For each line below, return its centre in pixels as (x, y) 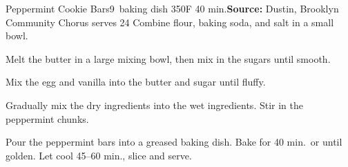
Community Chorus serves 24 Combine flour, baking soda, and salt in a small (170, 22)
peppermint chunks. (47, 118)
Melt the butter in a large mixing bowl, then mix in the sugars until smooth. (168, 58)
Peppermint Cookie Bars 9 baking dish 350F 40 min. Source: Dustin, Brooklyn (172, 8)
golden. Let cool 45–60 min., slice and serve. (99, 155)
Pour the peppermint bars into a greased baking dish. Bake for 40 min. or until (174, 142)
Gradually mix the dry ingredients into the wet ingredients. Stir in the (154, 105)
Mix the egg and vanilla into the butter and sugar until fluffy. (136, 82)
